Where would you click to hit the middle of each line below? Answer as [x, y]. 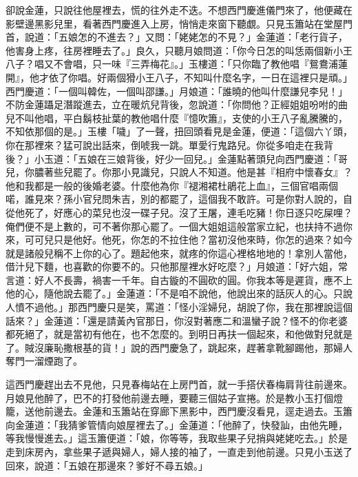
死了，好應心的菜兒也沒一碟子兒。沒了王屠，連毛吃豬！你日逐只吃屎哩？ [188, 212]
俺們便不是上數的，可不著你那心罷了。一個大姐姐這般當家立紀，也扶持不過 [174, 226]
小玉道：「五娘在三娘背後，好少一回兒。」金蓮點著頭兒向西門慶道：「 [186, 158]
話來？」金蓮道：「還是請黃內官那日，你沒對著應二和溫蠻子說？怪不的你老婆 [177, 320]
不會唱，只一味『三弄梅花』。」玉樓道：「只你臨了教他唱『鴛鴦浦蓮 [200, 64]
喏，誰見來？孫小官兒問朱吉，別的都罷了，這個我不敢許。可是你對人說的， [174, 199]
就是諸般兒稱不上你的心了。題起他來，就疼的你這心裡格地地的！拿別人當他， [179, 253]
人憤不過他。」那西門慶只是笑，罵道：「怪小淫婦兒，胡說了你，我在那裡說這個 [179, 307]
